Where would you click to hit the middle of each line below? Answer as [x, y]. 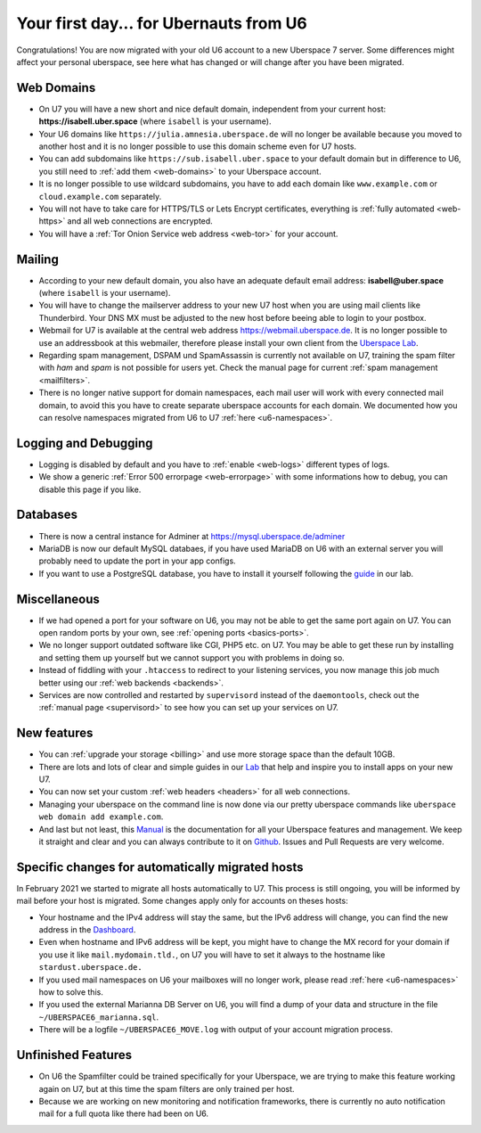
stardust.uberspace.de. [90, 968]
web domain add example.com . [101, 817]
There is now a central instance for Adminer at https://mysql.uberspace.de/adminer [192, 536]
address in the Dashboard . [87, 930]
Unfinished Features [74, 1055]
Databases [47, 515]
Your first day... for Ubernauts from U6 [162, 23]
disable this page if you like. [90, 489]
